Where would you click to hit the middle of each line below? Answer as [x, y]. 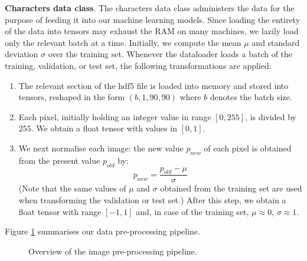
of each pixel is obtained [248, 148]
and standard [276, 42]
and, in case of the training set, [192, 211]
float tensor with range [60, 211]
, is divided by [271, 116]
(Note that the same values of [72, 188]
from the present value [59, 160]
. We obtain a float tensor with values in [104, 128]
